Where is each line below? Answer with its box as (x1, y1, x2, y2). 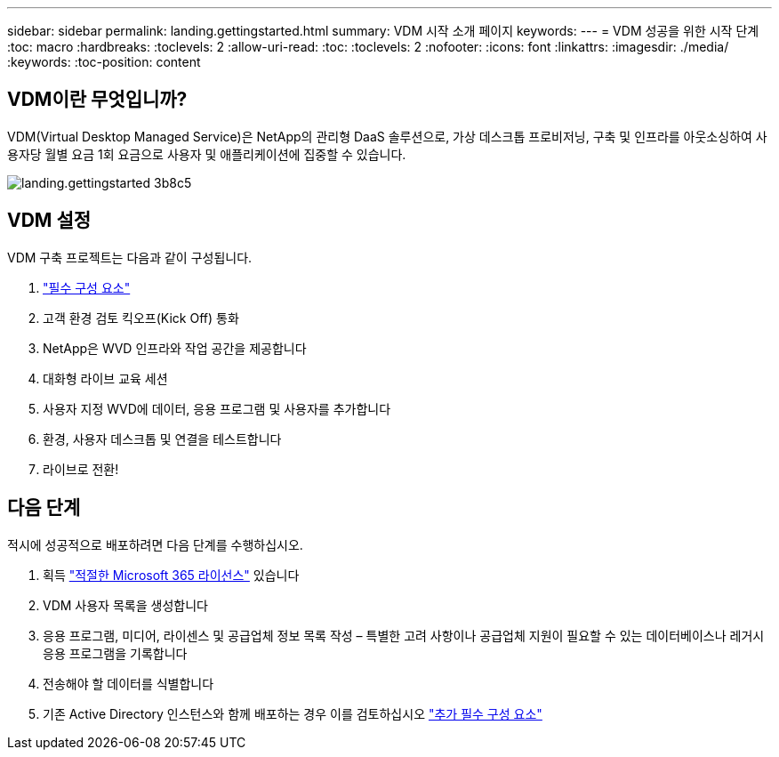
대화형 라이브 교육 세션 (43, 370, 168, 386)
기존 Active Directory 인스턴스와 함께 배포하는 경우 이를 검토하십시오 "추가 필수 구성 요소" (43, 705, 542, 721)
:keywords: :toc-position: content (7, 54, 201, 69)
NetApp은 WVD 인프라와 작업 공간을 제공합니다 (43, 340, 307, 356)
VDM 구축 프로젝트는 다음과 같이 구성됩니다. (7, 249, 253, 265)
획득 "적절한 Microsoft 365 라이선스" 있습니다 (43, 567, 300, 583)
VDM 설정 (7, 209, 92, 232)
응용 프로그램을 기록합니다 (43, 645, 188, 661)
